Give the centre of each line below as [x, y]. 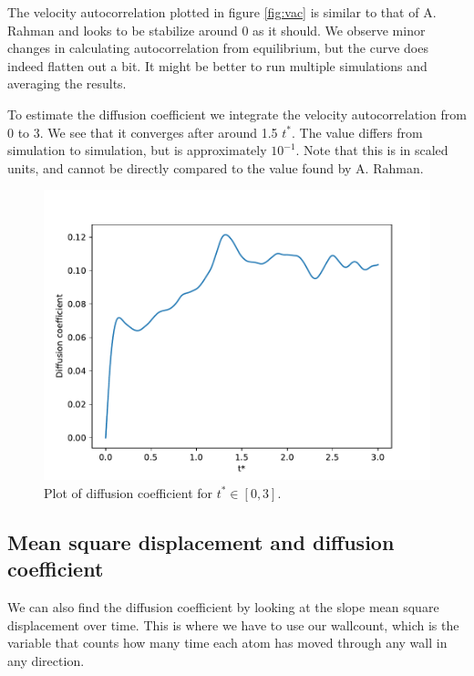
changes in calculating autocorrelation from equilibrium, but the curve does [218, 48]
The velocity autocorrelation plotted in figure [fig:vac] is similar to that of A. [222, 12]
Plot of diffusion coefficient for [129, 492]
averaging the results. [67, 83]
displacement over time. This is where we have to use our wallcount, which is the [233, 624]
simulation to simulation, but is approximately [137, 150]
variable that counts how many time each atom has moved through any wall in [227, 643]
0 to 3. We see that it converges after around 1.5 [143, 132]
